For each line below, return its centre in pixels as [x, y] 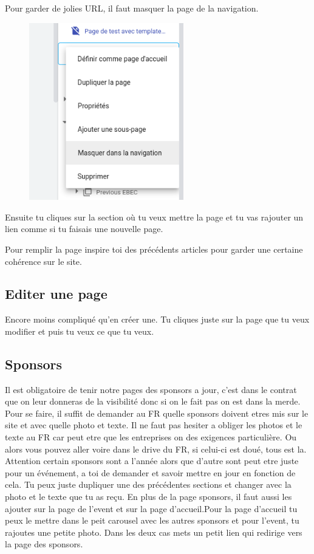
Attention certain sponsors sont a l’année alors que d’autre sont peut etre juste [152, 461]
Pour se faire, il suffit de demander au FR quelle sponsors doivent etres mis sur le [157, 413]
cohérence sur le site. [43, 261]
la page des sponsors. [44, 544]
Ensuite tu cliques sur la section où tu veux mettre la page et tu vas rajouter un [154, 217]
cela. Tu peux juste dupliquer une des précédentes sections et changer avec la [148, 484]
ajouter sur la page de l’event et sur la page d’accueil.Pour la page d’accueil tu [151, 508]
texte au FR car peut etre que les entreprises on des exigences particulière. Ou [151, 437]
